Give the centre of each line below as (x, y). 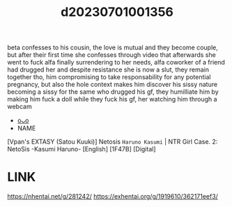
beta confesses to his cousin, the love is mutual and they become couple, (113, 48)
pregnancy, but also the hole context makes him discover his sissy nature (113, 85)
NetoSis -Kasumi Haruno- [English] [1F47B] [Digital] (82, 149)
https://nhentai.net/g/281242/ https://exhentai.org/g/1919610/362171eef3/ (113, 197)
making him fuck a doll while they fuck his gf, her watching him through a (112, 99)
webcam (20, 107)
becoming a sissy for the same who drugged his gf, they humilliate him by (113, 92)
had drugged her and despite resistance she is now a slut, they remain (108, 69)
